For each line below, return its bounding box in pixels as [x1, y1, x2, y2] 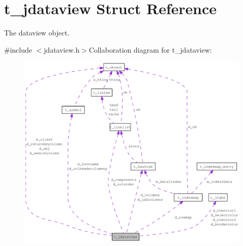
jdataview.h [44, 44, 79, 55]
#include [4, 44, 32, 55]
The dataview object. [4, 27, 70, 38]
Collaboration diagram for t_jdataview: [89, 44, 212, 55]
